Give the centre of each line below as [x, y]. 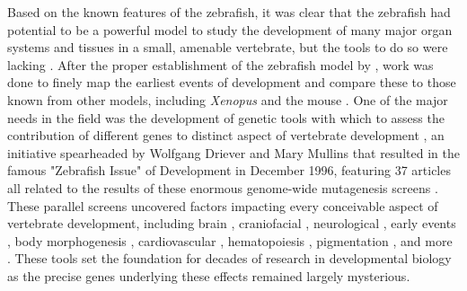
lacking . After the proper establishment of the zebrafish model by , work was [220, 64]
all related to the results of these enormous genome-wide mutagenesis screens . [223, 187]
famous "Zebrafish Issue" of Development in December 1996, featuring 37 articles [229, 170]
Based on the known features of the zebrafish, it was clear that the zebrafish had [229, 12]
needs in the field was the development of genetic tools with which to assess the [226, 117]
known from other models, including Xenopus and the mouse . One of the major [228, 99]
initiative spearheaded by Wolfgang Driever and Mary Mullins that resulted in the [233, 152]
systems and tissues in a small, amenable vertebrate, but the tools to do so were [228, 47]
